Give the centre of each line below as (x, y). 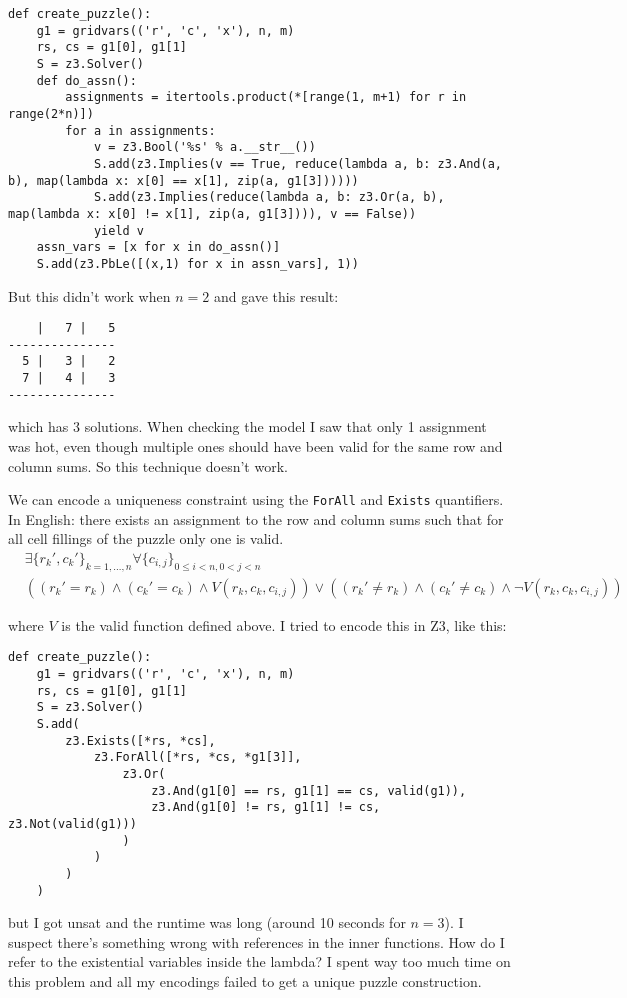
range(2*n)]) (51, 113)
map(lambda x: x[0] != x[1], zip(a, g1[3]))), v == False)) (212, 213)
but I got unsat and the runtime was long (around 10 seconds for (207, 922)
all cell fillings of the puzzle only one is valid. (146, 538)
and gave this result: (276, 295)
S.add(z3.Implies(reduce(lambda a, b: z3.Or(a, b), (269, 197)
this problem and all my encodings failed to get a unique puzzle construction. (245, 981)
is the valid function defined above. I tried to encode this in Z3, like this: (284, 624)
